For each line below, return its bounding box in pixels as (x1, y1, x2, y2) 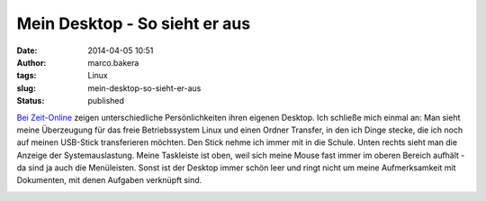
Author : (16, 57, 47, 68)
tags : (16, 70, 37, 81)
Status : (16, 96, 45, 106)
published (87, 96, 125, 106)
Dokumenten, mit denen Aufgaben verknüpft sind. (16, 175, 202, 186)
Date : (16, 45, 38, 56)
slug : (16, 82, 36, 94)
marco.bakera (87, 57, 139, 68)
